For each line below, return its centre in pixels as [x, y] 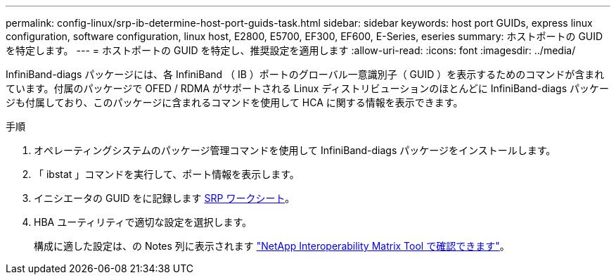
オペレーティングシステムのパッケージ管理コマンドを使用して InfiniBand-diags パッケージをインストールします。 [295, 150]
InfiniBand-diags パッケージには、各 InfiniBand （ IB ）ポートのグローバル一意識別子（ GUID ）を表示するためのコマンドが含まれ [305, 74]
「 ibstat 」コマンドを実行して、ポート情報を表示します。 [167, 174]
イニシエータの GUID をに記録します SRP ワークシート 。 [165, 198]
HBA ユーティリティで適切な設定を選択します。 [143, 222]
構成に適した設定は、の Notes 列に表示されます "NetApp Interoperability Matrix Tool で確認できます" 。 [272, 246]
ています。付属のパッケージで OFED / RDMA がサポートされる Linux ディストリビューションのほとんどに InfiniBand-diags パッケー [307, 88]
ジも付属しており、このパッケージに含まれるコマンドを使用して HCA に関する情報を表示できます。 [235, 102]
